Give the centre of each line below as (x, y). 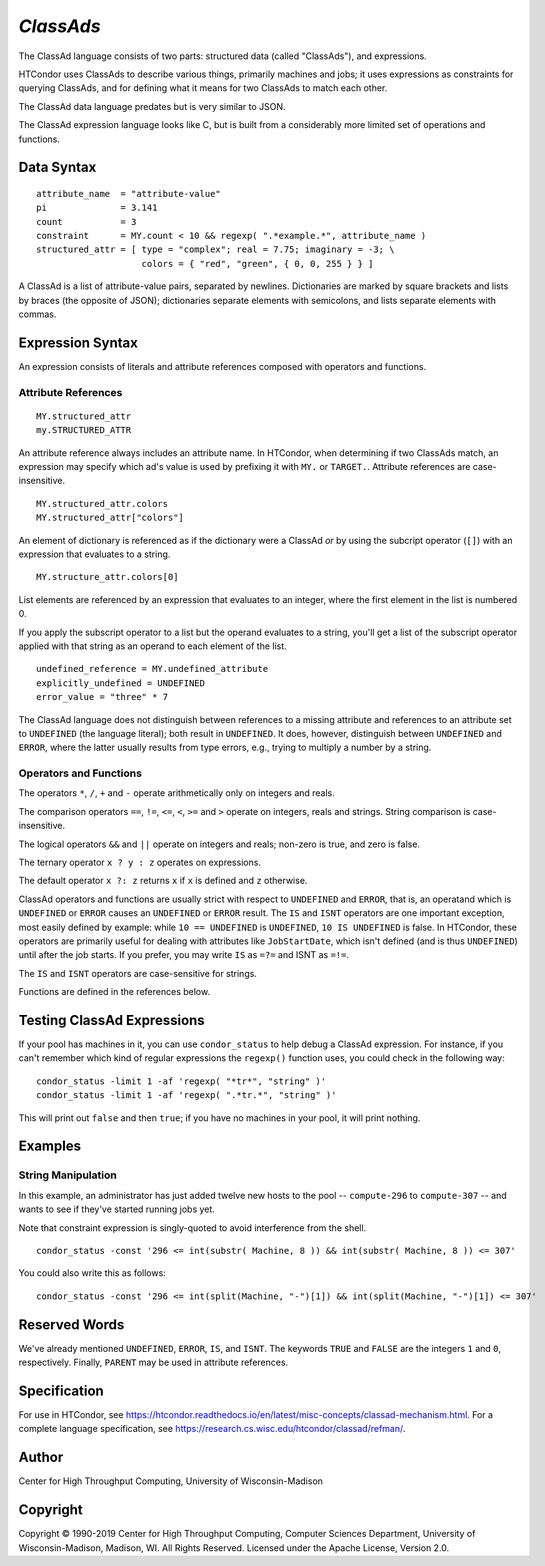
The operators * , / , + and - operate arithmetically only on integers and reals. (176, 793)
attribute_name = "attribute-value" (129, 193)
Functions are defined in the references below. (114, 992)
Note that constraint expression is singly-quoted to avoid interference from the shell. (192, 1227)
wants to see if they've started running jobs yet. (116, 1209)
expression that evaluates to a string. (94, 554)
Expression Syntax (78, 342)
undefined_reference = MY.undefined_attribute (152, 669)
